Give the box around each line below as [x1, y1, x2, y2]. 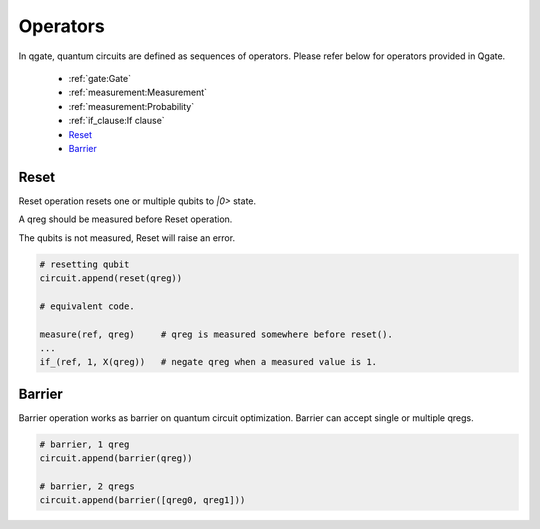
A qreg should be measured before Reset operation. [18, 213, 233, 225]
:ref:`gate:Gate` [68, 72, 132, 84]
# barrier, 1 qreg [39, 438, 130, 450]
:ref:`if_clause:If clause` [68, 115, 165, 127]
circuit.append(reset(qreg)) [39, 272, 183, 284]
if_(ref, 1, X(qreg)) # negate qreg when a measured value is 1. [39, 356, 378, 368]
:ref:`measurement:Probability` [68, 100, 195, 112]
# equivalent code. [39, 300, 135, 312]
